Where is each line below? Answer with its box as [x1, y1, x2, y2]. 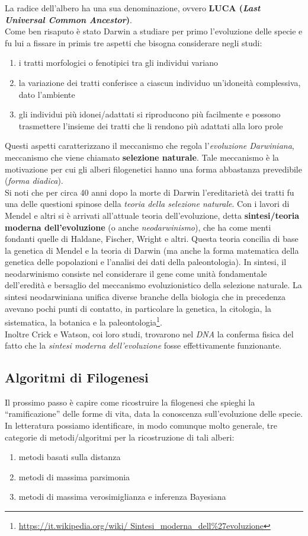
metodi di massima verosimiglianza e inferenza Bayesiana [18, 490, 226, 503]
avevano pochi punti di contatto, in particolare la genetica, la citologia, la [5, 302, 272, 314]
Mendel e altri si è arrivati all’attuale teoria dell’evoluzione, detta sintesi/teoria [5, 209, 300, 221]
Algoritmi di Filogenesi [5, 368, 149, 387]
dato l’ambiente [18, 88, 75, 100]
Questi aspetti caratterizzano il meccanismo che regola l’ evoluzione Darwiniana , [5, 139, 294, 152]
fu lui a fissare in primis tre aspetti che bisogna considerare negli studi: [5, 36, 262, 49]
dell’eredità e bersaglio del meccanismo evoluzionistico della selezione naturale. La [5, 279, 302, 291]
